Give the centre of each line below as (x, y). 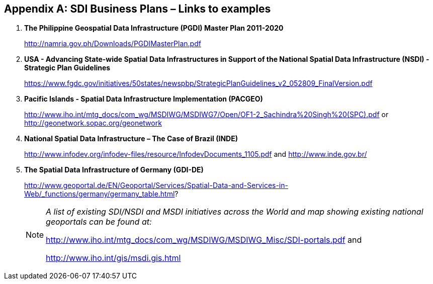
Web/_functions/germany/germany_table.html (100, 194)
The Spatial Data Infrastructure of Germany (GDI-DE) (114, 170)
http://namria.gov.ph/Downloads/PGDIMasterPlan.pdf (113, 44)
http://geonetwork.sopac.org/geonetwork (93, 123)
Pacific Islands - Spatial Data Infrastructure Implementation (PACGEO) (144, 99)
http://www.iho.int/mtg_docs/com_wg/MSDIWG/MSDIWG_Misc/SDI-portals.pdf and (204, 240)
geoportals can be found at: (99, 222)
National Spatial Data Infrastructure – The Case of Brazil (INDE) (131, 139)
